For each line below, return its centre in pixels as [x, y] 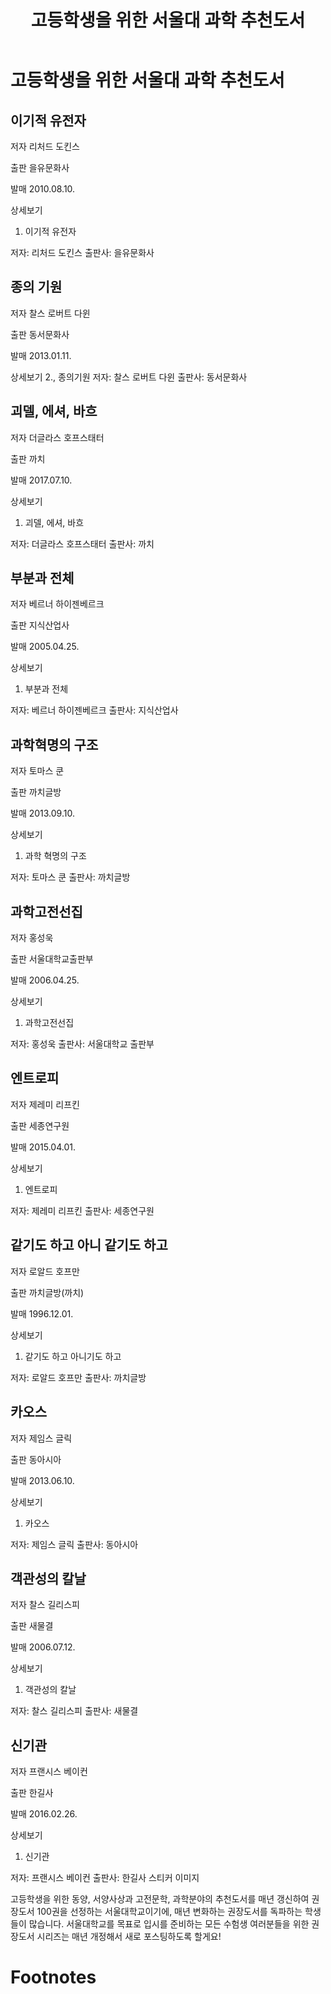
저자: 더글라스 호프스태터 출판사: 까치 [82, 543]
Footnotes [53, 1977]
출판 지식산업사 [40, 625]
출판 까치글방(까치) [47, 1292]
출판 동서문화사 [40, 334]
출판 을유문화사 [40, 167]
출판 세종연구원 [40, 1125]
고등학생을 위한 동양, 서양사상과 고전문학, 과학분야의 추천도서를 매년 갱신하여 [160, 1899]
